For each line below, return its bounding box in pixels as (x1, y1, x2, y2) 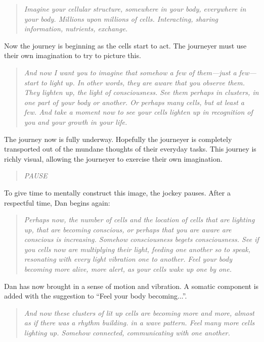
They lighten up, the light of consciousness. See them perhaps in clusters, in (24, 87, 259, 97)
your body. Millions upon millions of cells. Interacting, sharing (24, 13, 218, 24)
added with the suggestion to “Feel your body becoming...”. (4, 290, 187, 301)
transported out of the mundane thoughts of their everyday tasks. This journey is (4, 143, 256, 154)
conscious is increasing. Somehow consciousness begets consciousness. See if (24, 234, 259, 245)
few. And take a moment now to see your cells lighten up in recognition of (24, 107, 253, 117)
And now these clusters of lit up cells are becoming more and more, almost (24, 307, 255, 318)
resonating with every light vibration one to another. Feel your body (24, 254, 232, 264)
